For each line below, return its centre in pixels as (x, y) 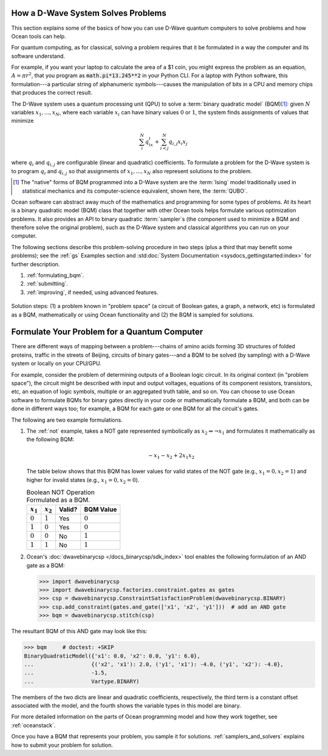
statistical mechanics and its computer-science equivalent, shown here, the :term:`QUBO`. (135, 191)
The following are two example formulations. (67, 420)
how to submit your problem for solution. (62, 745)
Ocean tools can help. (39, 36)
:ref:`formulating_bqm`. (55, 275)
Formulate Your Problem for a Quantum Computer (107, 332)
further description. (36, 264)
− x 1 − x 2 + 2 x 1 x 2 (171, 456)
